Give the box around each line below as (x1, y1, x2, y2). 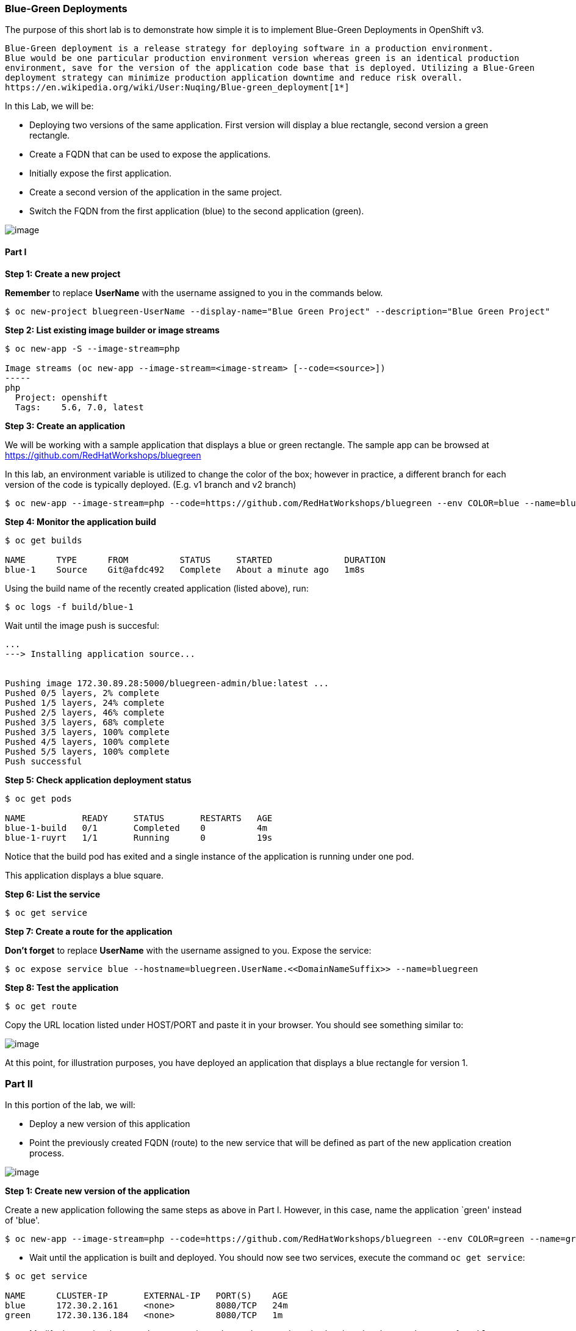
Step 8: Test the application (5, 982, 119, 993)
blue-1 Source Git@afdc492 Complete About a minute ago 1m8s (5, 564, 365, 575)
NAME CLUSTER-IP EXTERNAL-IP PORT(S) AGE (5, 1291, 288, 1301)
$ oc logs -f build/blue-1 (5, 601, 134, 612)
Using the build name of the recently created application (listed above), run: (5, 582, 309, 593)
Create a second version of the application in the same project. (29, 187, 283, 198)
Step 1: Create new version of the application (5, 1186, 190, 1197)
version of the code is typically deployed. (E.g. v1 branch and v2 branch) (5, 479, 297, 490)
